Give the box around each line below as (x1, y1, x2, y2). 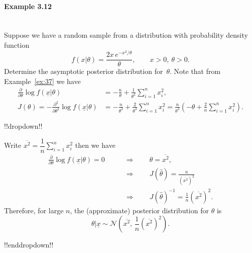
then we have (75, 140, 115, 150)
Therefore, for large (4, 205, 64, 215)
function (4, 39, 30, 50)
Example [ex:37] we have (4, 75, 81, 86)
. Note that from (170, 66, 221, 76)
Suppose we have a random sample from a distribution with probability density (4, 30, 248, 40)
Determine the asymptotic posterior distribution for (4, 66, 163, 76)
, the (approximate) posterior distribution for (70, 205, 209, 215)
